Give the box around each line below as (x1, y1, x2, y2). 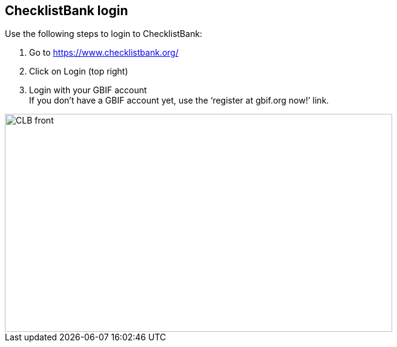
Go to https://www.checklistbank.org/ (29, 47, 179, 58)
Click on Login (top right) (29, 66, 128, 77)
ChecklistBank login (5, 3, 128, 18)
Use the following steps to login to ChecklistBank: (5, 28, 203, 39)
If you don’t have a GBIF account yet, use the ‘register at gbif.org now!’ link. (29, 95, 329, 106)
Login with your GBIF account (29, 85, 147, 96)
